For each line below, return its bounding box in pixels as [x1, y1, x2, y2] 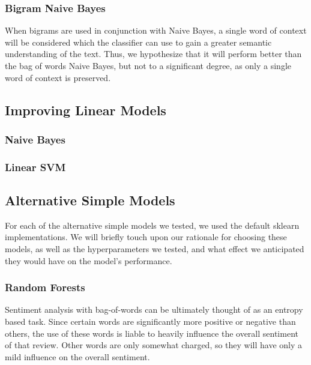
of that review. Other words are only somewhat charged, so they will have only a [5, 339, 303, 351]
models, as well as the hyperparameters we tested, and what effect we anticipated [5, 243, 304, 255]
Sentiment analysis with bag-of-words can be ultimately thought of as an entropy [5, 303, 303, 316]
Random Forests [5, 280, 85, 295]
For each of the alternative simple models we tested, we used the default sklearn [5, 219, 300, 231]
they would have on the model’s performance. [5, 254, 172, 267]
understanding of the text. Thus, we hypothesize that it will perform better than [5, 47, 302, 60]
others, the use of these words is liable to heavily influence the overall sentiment [5, 327, 298, 339]
